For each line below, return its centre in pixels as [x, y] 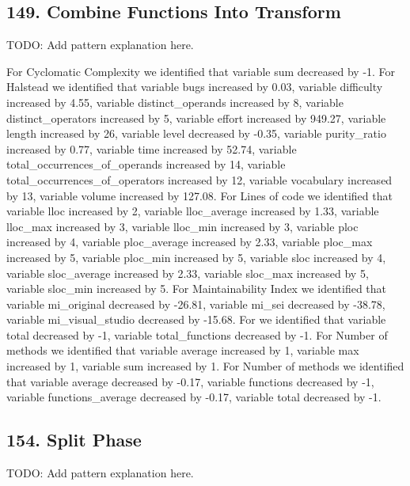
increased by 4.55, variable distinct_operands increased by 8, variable [175, 102]
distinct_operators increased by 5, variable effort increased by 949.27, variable [196, 118]
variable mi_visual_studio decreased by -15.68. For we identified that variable [196, 319]
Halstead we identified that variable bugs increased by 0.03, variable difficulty [195, 87]
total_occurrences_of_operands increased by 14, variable [146, 164]
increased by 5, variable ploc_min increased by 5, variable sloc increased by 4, [196, 257]
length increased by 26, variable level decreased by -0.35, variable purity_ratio [196, 133]
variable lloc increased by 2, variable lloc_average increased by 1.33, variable [193, 211]
